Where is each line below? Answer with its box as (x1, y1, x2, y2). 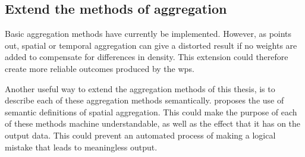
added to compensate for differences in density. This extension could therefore (5, 51, 288, 63)
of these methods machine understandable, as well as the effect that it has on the (5, 117, 301, 130)
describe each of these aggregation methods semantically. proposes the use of (5, 94, 284, 106)
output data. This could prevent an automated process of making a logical (5, 128, 276, 141)
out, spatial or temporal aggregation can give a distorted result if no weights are (5, 39, 297, 51)
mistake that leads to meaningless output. (5, 140, 158, 153)
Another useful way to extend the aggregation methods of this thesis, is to (5, 82, 275, 95)
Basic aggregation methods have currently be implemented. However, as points (5, 27, 292, 40)
